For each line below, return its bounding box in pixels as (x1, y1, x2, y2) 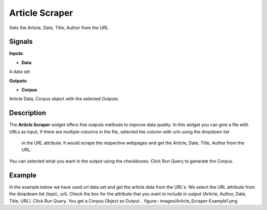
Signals (9, 38, 33, 46)
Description (9, 109, 46, 117)
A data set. (9, 69, 32, 75)
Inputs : (9, 50, 24, 56)
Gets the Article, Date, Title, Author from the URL (9, 25, 109, 31)
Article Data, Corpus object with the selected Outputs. (9, 96, 120, 102)
